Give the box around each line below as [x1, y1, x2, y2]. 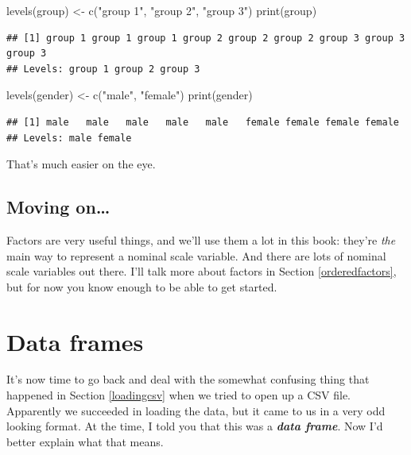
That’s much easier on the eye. [6, 156, 156, 172]
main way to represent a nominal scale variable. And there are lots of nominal [6, 247, 386, 264]
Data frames [6, 325, 144, 357]
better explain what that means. [6, 433, 164, 449]
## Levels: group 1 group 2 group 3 [6, 63, 200, 75]
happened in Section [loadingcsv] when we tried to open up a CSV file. [6, 387, 351, 403]
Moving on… [6, 195, 111, 219]
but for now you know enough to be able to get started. [6, 278, 277, 295]
